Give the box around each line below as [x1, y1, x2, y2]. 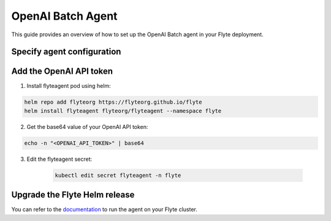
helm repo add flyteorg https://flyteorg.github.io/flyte [24, 99, 202, 106]
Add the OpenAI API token [11, 66, 113, 77]
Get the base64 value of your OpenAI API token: [26, 123, 148, 130]
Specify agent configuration [11, 47, 121, 57]
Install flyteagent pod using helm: [26, 82, 111, 90]
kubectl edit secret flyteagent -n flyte [55, 172, 181, 179]
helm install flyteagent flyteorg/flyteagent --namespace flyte [24, 107, 222, 114]
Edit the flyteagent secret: [26, 155, 93, 163]
